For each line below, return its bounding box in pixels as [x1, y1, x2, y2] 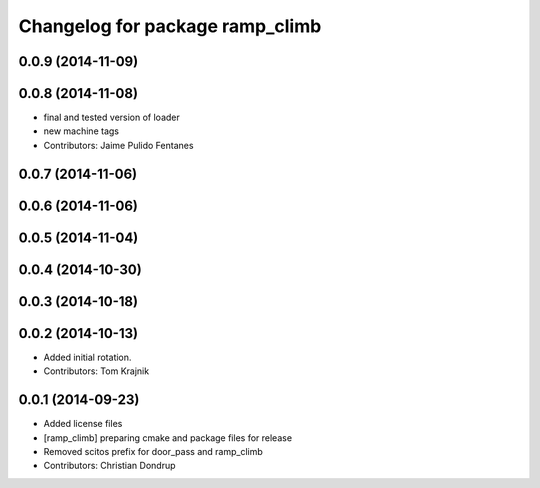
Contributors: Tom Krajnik [43, 365, 150, 377]
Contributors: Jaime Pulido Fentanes [43, 139, 194, 151]
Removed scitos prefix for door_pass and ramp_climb [43, 445, 264, 457]
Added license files [43, 418, 123, 430]
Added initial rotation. [43, 351, 132, 363]
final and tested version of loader [43, 111, 180, 124]
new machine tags [43, 125, 120, 137]
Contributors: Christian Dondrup [43, 460, 176, 472]
